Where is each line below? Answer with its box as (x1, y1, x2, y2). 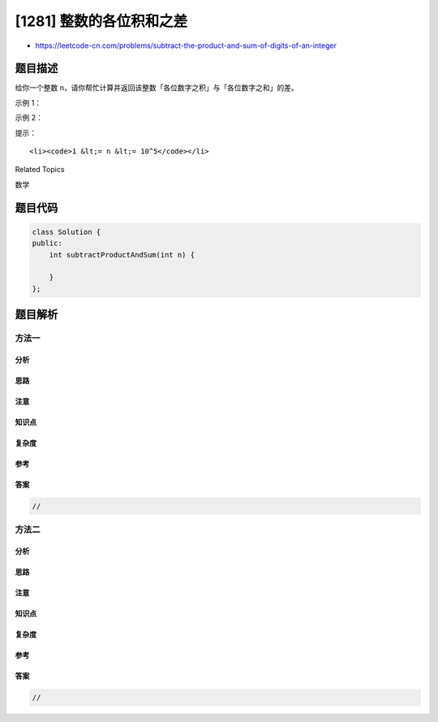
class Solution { (32, 227, 101, 236)
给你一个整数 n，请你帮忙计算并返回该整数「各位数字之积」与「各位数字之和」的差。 (15, 83, 299, 93)
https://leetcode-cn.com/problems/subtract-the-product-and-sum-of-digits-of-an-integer (35, 41, 337, 50)
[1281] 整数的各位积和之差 (15, 12, 188, 30)
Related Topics (15, 165, 65, 175)
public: (32, 239, 62, 248)
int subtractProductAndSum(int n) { (49, 250, 195, 259)
